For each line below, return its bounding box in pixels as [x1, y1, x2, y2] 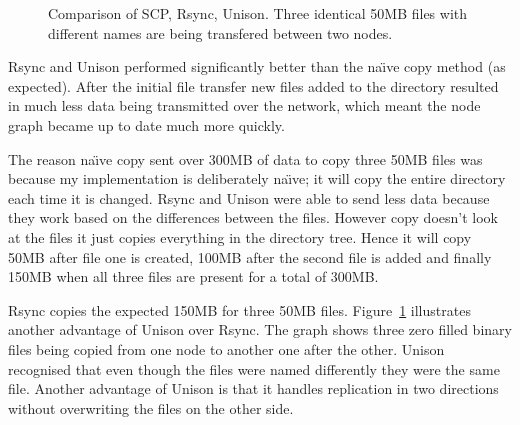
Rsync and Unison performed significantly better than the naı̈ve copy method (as [8, 56, 506, 77]
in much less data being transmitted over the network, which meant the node [8, 95, 481, 116]
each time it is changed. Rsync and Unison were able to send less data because [8, 187, 490, 208]
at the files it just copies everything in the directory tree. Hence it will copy [8, 226, 472, 247]
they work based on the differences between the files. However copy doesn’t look [8, 207, 498, 228]
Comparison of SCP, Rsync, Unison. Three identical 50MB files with [48, 3, 468, 23]
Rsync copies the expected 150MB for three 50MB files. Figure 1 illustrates [8, 299, 471, 320]
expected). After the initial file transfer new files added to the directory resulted [8, 75, 499, 96]
